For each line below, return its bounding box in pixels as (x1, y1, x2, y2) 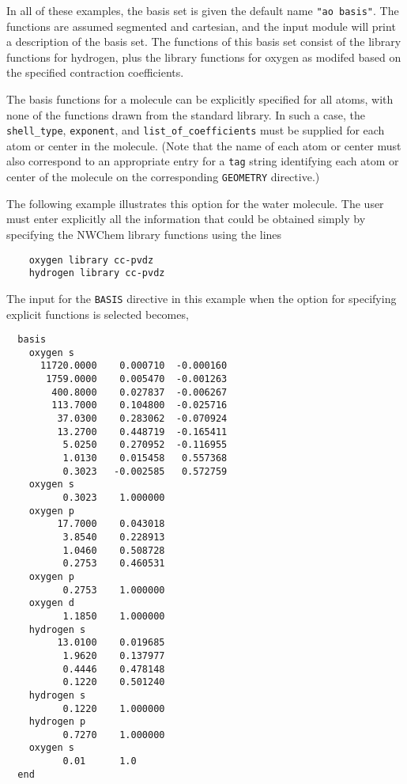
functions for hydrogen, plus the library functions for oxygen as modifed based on (6, 48, 401, 65)
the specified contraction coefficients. (6, 64, 184, 81)
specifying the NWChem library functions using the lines (6, 225, 282, 242)
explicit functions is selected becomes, (6, 305, 189, 322)
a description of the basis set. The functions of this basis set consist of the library (6, 33, 401, 50)
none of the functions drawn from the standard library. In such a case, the (6, 106, 365, 123)
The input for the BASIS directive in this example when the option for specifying (6, 290, 397, 306)
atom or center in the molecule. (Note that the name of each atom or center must (6, 137, 401, 153)
